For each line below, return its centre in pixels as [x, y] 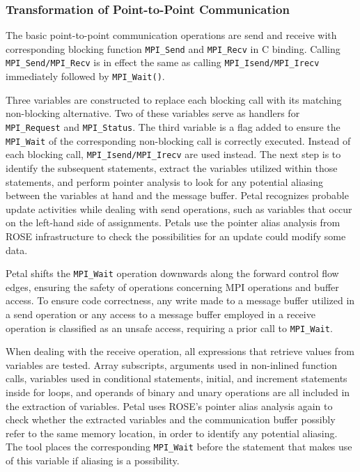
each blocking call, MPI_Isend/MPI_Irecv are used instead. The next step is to [173, 154]
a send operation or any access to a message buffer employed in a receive [161, 314]
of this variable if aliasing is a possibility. [93, 460]
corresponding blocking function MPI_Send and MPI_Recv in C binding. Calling [173, 48]
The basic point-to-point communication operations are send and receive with [171, 35]
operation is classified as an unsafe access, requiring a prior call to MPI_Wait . [169, 328]
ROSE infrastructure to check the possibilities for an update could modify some [176, 236]
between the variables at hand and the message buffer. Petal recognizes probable [177, 195]
